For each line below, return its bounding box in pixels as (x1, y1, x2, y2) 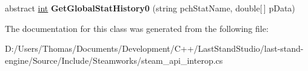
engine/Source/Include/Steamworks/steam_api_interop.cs (5, 54, 223, 66)
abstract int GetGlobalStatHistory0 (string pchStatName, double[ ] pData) (5, 2, 295, 14)
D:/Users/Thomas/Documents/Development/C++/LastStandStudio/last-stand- (5, 42, 304, 55)
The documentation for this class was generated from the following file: (5, 22, 269, 34)
